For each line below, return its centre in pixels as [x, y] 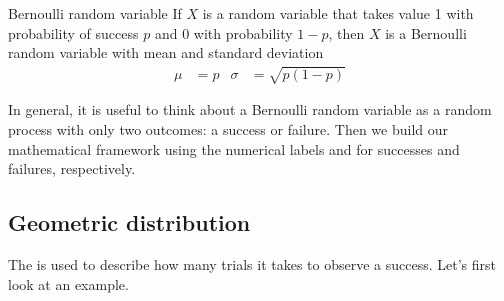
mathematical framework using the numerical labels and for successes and [234, 148]
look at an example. [68, 283]
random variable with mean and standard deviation [166, 52]
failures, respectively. [72, 168]
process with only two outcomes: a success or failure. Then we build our [228, 128]
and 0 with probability [223, 32]
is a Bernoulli [426, 32]
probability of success [73, 32]
